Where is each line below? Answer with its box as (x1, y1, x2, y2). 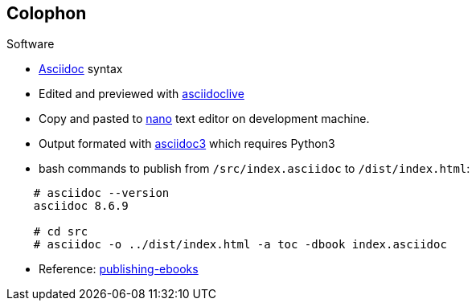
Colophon (6, 3, 87, 23)
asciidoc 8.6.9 (33, 199, 129, 213)
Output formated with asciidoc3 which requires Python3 (39, 137, 335, 151)
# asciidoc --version (33, 186, 170, 200)
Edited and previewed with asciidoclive (39, 87, 244, 101)
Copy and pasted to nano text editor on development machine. (39, 112, 370, 126)
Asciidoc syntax (39, 62, 123, 76)
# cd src (33, 225, 88, 239)
